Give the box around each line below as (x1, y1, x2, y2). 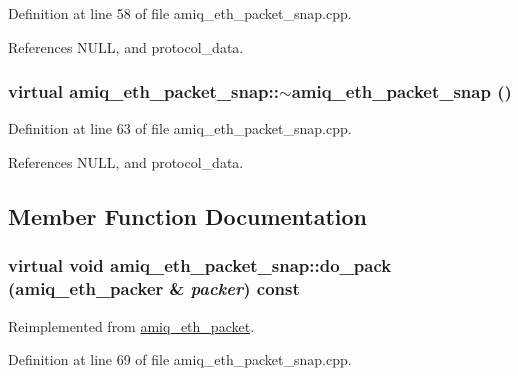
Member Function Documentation (8, 200, 368, 231)
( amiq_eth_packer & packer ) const (8, 276, 300, 301)
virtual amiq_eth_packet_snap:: (8, 79, 279, 104)
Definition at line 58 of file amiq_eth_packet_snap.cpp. (8, 3, 352, 23)
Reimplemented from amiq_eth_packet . (8, 315, 255, 336)
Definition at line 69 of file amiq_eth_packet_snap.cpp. (8, 349, 352, 370)
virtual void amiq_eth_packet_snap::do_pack (8, 253, 392, 278)
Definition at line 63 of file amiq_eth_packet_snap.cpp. (8, 118, 352, 139)
